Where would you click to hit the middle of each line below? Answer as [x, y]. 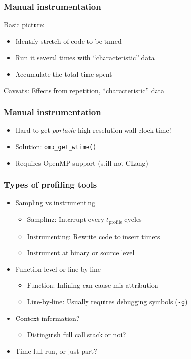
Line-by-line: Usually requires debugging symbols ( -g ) [107, 301]
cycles [133, 219]
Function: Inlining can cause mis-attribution [93, 285]
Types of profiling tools [51, 185]
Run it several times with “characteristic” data [85, 57]
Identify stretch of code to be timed [68, 41]
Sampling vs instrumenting [55, 203]
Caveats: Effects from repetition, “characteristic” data [84, 90]
